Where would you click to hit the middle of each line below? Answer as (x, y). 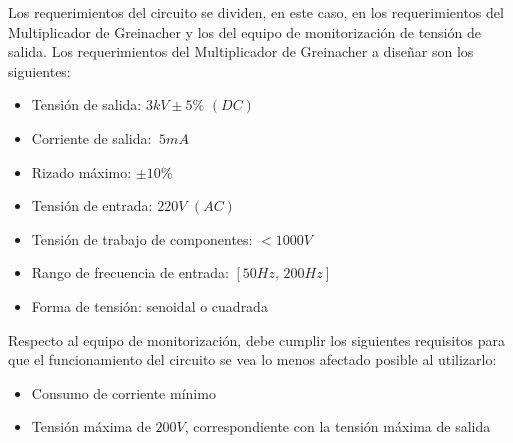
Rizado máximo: (81, 171)
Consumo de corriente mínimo (123, 392)
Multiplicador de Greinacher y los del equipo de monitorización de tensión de (244, 31)
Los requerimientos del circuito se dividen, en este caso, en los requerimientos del (256, 12)
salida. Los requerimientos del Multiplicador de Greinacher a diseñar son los (241, 51)
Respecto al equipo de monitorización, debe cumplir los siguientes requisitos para (257, 339)
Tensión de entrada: (92, 205)
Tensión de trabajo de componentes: (142, 238)
